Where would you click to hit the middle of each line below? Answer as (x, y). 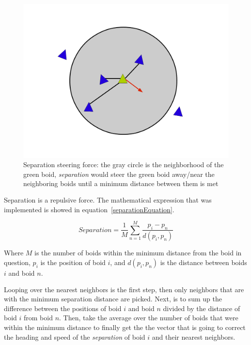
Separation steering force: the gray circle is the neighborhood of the (124, 165)
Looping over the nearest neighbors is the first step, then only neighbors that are (124, 289)
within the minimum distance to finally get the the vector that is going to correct (125, 327)
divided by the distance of (202, 308)
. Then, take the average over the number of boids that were (149, 318)
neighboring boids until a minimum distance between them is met (121, 183)
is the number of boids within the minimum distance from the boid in (138, 253)
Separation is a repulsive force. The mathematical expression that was (108, 199)
